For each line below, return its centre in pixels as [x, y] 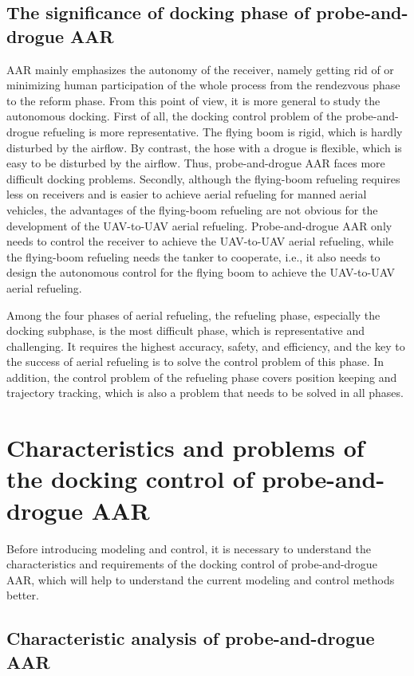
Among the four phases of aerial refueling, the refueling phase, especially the [193, 314]
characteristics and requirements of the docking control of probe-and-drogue [192, 564]
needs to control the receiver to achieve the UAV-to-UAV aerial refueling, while [200, 241]
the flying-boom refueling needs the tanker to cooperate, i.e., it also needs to [193, 256]
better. [23, 595]
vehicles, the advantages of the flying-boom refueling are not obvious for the [192, 209]
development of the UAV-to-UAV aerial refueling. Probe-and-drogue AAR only [199, 225]
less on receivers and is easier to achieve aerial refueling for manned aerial [187, 194]
